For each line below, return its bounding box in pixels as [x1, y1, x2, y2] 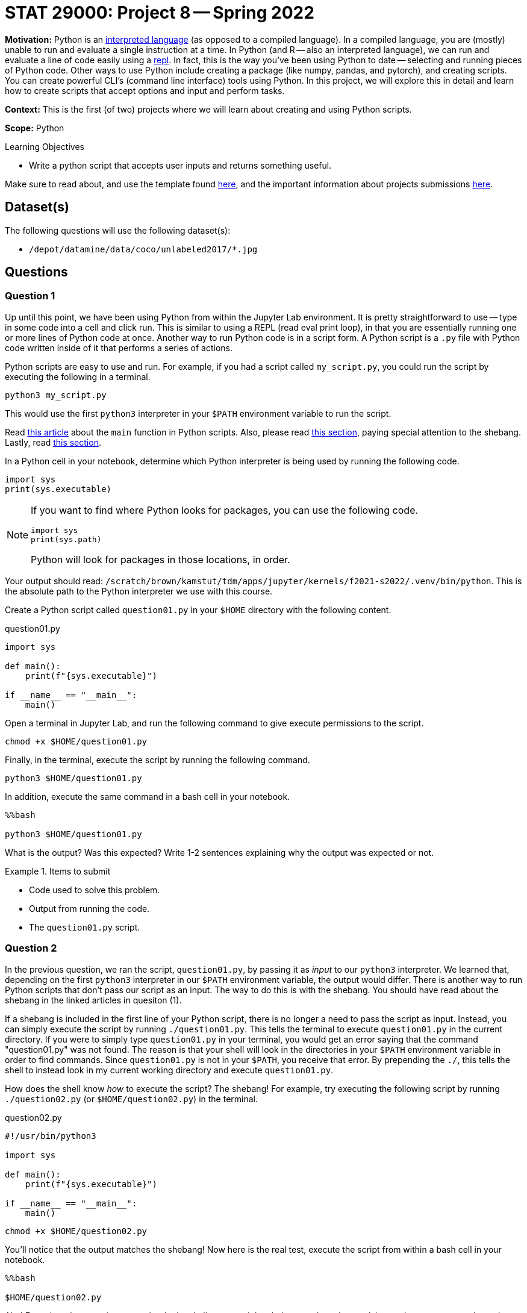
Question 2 [5, 942, 57, 955]
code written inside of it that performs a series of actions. [5, 342, 233, 353]
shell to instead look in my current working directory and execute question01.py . [5, 1064, 334, 1075]
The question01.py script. [29, 922, 140, 932]
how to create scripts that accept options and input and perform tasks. [5, 85, 285, 96]
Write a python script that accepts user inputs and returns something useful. [29, 160, 332, 170]
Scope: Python [5, 122, 64, 133]
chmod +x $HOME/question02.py [5, 1226, 148, 1236]
